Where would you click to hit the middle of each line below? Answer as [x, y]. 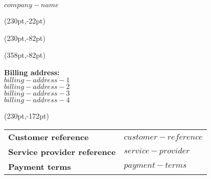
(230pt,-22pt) [25, 20]
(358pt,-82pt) [25, 55]
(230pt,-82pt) [25, 38]
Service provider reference [62, 151]
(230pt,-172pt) [27, 116]
